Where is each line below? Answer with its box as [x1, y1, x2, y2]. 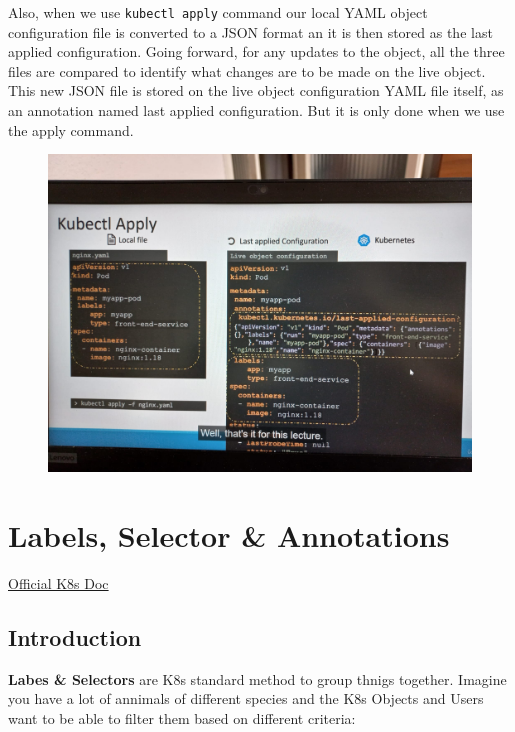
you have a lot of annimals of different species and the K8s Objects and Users [8, 688, 484, 709]
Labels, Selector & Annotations [8, 515, 450, 555]
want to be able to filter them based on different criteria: [8, 707, 356, 728]
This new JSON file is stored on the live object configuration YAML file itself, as [8, 80, 504, 101]
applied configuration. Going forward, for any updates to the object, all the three [8, 41, 505, 62]
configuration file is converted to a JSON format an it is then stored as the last [8, 21, 493, 42]
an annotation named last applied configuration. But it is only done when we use [8, 100, 505, 121]
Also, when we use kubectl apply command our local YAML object [8, 2, 428, 22]
